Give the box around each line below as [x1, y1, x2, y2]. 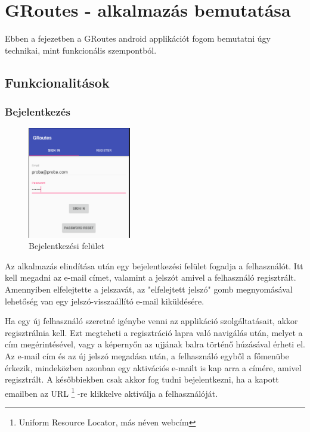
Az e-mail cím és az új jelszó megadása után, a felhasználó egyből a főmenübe [5, 350, 289, 362]
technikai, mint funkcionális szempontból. [5, 43, 157, 56]
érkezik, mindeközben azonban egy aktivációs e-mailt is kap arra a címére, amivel [5, 361, 302, 374]
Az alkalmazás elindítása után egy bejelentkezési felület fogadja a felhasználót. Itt [5, 259, 303, 272]
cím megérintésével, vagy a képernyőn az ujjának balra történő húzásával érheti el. [5, 338, 305, 350]
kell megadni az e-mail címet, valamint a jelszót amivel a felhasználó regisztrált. [5, 271, 296, 284]
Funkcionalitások [5, 73, 110, 91]
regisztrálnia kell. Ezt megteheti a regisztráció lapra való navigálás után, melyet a [5, 326, 303, 338]
